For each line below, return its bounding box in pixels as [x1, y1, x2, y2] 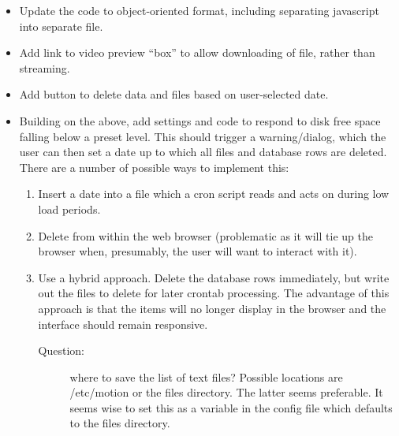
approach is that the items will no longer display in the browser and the [38, 300, 386, 316]
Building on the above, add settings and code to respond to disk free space [19, 112, 381, 129]
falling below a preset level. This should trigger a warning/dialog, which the [19, 128, 386, 144]
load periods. [38, 200, 101, 217]
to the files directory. [69, 415, 170, 431]
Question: [38, 342, 85, 359]
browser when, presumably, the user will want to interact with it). [38, 243, 357, 259]
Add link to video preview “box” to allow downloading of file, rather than [19, 44, 375, 61]
